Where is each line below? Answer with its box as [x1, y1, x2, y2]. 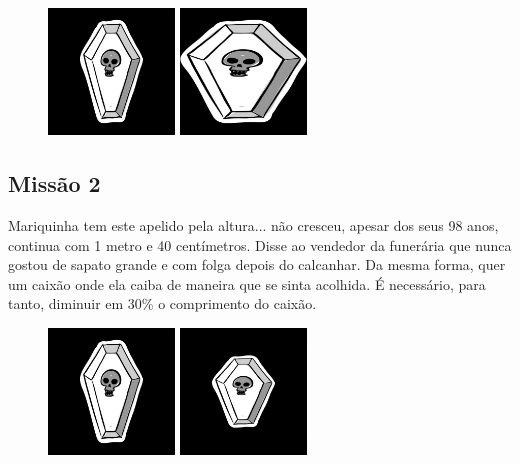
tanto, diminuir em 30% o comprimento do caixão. [8, 293, 317, 314]
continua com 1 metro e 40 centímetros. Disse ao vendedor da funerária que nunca [8, 234, 512, 255]
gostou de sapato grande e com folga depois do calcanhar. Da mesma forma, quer [8, 254, 506, 275]
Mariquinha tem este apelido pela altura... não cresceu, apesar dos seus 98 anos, [8, 214, 499, 235]
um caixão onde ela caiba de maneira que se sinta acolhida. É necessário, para [8, 273, 486, 294]
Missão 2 [8, 168, 101, 199]
